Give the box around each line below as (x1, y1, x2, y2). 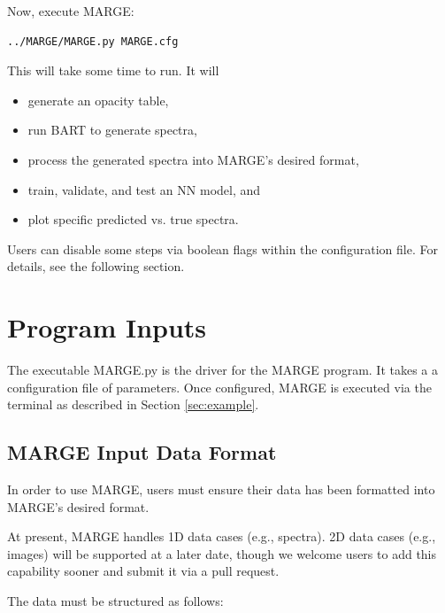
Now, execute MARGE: (7, 2, 134, 19)
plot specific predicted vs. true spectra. (27, 210, 239, 229)
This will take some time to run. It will (7, 61, 219, 80)
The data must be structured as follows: (7, 592, 224, 610)
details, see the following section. (7, 257, 185, 275)
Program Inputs (7, 309, 207, 345)
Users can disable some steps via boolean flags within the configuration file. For (7, 239, 438, 258)
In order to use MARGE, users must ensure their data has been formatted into (7, 480, 435, 499)
